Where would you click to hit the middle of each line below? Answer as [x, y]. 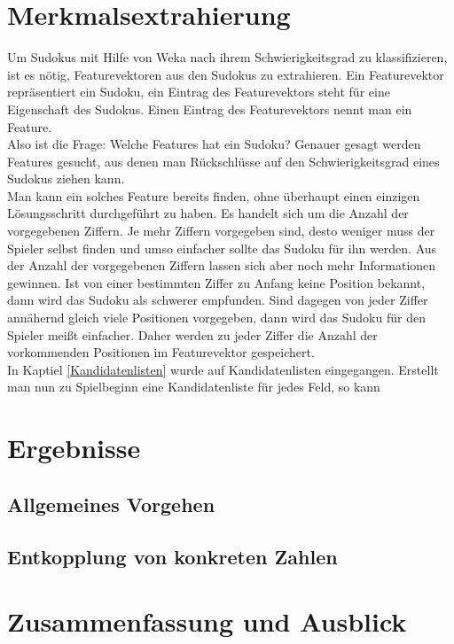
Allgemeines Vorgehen [111, 504]
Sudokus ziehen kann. [66, 178]
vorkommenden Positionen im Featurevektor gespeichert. [161, 352]
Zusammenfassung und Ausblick [207, 621]
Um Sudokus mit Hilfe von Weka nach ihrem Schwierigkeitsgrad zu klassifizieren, [227, 57]
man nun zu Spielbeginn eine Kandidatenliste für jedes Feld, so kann [194, 387]
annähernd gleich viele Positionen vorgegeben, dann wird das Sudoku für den [216, 318]
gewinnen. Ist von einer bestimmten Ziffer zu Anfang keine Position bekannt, [216, 282]
